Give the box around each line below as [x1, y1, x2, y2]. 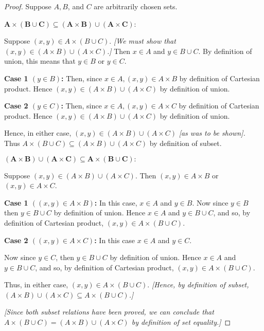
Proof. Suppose [4, 1, 51, 11]
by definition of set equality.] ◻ [131, 317, 231, 327]
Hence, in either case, [4, 127, 72, 138]
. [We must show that [109, 35, 176, 46]
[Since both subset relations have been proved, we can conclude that [4, 306, 214, 317]
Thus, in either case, [4, 279, 68, 290]
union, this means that [4, 56, 76, 66]
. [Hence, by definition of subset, [147, 279, 249, 290]
